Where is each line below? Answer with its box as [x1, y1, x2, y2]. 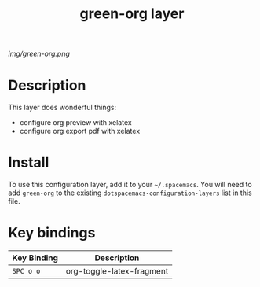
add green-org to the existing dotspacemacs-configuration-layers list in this [8, 188, 253, 197]
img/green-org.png [8, 49, 71, 59]
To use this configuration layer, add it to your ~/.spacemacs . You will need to [8, 180, 253, 189]
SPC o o [12, 267, 41, 275]
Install [8, 154, 49, 171]
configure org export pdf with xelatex [19, 127, 141, 136]
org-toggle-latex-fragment [65, 266, 169, 276]
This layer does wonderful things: [8, 103, 116, 112]
